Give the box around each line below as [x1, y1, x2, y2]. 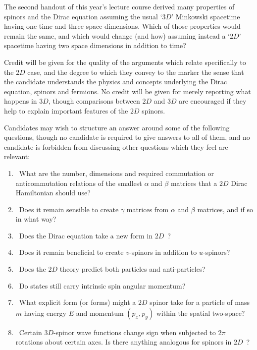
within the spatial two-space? [156, 307, 245, 318]
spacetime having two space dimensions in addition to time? [4, 40, 186, 51]
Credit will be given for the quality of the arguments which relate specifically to [4, 57, 246, 67]
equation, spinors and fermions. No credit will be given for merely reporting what [4, 86, 251, 96]
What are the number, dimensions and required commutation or [19, 168, 214, 178]
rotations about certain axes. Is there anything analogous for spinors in [15, 337, 232, 347]
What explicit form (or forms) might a [19, 297, 136, 307]
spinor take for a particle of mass [150, 297, 250, 307]
